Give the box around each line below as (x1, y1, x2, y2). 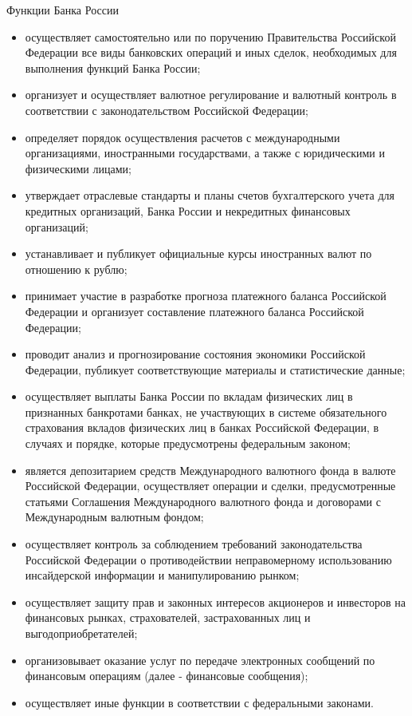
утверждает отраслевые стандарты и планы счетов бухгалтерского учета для (25, 187, 394, 204)
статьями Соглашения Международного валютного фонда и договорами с (25, 492, 381, 509)
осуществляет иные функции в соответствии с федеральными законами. (25, 694, 374, 710)
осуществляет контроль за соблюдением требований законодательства (25, 536, 363, 552)
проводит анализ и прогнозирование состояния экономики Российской (25, 346, 366, 362)
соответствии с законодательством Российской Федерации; (25, 101, 308, 118)
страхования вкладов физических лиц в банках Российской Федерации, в (25, 419, 379, 436)
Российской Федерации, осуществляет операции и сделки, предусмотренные (25, 477, 396, 494)
